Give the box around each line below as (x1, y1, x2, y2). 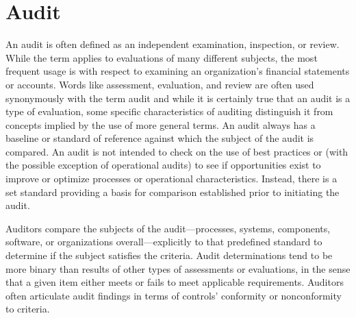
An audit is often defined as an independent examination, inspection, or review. (5, 37, 340, 51)
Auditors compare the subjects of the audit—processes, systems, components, (5, 221, 331, 235)
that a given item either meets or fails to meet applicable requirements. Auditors (5, 275, 344, 289)
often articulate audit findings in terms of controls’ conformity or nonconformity (5, 288, 342, 302)
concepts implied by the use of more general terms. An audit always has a (5, 117, 316, 132)
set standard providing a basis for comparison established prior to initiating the (5, 184, 340, 199)
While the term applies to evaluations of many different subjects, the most (5, 50, 318, 64)
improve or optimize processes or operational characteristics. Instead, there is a (5, 171, 338, 186)
